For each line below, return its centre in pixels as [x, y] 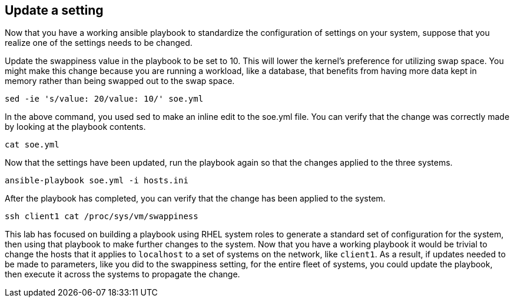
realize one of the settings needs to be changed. [99, 43]
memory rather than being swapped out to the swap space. [120, 81]
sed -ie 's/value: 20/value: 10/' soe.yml [104, 99]
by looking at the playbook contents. [75, 127]
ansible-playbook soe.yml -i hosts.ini [97, 181]
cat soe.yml [32, 145]
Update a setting [54, 10]
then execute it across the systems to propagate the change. [122, 274]
